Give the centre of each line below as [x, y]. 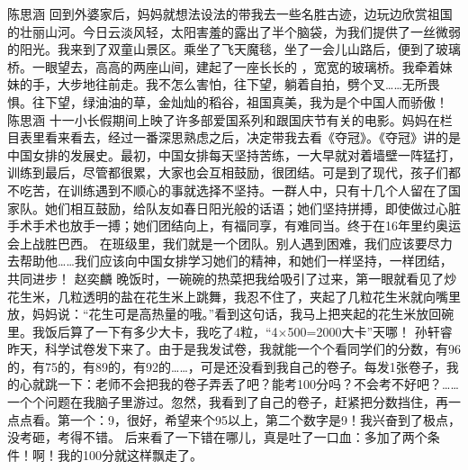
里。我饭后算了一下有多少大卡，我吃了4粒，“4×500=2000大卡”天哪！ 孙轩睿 [230, 331]
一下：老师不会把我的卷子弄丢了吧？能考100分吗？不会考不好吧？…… [258, 384]
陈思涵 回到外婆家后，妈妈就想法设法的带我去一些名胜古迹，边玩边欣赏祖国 [230, 14]
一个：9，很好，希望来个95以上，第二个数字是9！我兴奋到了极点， [265, 419]
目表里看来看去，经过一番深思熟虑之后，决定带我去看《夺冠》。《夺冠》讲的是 [234, 137]
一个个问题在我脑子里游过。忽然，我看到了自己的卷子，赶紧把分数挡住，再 [228, 402]
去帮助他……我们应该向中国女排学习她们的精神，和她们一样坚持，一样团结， [230, 261]
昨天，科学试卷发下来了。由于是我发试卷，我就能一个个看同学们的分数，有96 [234, 349]
